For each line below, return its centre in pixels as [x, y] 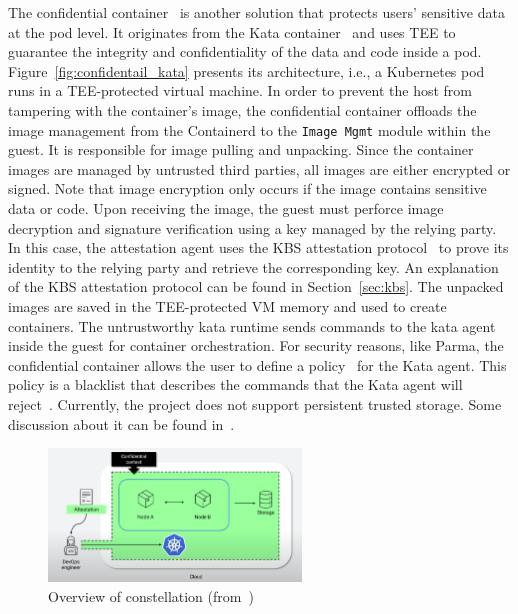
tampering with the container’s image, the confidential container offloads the [242, 109]
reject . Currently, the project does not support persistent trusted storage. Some [255, 403]
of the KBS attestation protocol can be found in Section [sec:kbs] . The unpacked [256, 286]
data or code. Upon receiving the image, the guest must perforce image [226, 208]
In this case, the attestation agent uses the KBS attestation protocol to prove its [258, 247]
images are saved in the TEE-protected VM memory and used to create [227, 305]
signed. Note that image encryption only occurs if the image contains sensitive [247, 188]
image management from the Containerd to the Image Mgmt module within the [249, 129]
